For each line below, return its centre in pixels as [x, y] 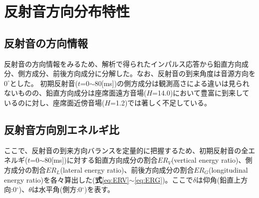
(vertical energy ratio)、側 [212, 160]
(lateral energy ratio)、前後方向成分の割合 [127, 169]
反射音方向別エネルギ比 [62, 129]
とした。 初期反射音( [44, 83]
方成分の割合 [25, 169]
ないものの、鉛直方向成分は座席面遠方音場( [75, 93]
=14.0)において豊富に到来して [201, 93]
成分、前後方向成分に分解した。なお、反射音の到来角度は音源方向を [143, 73]
